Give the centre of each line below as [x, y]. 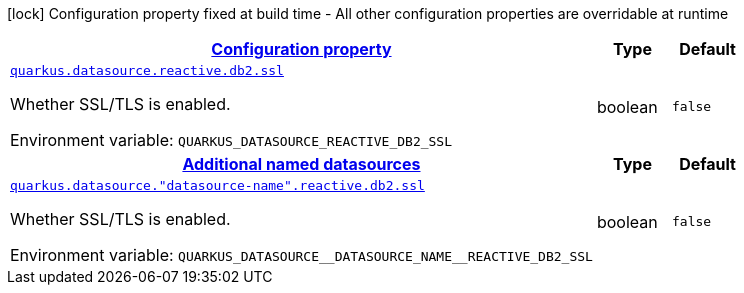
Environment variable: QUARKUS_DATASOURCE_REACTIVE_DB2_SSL [231, 140]
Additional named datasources [301, 164]
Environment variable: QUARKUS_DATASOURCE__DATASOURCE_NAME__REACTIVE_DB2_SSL [301, 255]
